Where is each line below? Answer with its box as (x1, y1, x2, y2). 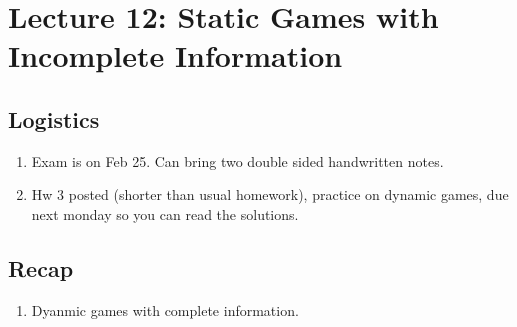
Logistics (8, 103, 100, 134)
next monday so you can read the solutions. (31, 203, 299, 224)
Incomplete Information (8, 35, 343, 76)
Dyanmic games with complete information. (31, 299, 299, 320)
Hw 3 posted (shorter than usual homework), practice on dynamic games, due (31, 184, 509, 205)
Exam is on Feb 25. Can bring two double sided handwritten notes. (31, 150, 444, 171)
